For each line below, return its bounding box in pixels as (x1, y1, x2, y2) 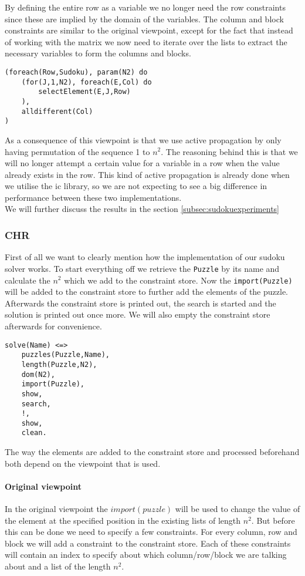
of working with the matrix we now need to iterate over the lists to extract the (5, 35, 287, 48)
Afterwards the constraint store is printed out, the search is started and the (5, 297, 276, 309)
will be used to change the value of (175, 503, 300, 515)
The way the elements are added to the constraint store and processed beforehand (5, 446, 300, 458)
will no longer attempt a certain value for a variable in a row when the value (5, 157, 280, 169)
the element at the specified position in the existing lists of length (5, 514, 241, 526)
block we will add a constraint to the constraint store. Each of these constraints (5, 537, 291, 549)
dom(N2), (21, 370, 55, 379)
